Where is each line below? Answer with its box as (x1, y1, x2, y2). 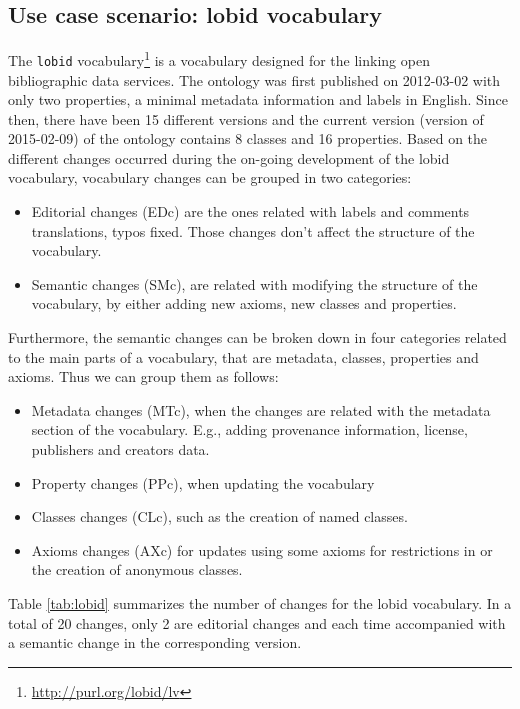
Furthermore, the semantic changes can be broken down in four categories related (8, 327, 507, 348)
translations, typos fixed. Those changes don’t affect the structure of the (31, 220, 475, 241)
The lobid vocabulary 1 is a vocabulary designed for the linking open (8, 47, 430, 70)
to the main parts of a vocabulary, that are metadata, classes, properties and (8, 346, 479, 367)
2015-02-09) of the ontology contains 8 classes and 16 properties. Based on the (8, 128, 488, 149)
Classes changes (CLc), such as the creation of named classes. (31, 506, 408, 527)
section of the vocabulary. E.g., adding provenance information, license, (31, 419, 468, 440)
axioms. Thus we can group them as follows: (8, 366, 279, 387)
